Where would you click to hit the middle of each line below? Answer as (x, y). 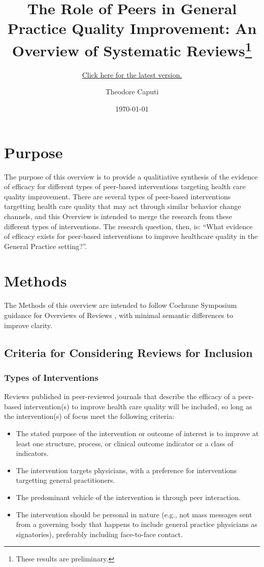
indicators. (32, 453)
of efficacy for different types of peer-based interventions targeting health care (125, 186)
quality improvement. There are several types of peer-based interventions (118, 196)
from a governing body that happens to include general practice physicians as (137, 524)
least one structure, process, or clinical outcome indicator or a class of (125, 443)
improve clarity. (28, 325)
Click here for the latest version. (132, 74)
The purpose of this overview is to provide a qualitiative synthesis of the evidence (131, 176)
